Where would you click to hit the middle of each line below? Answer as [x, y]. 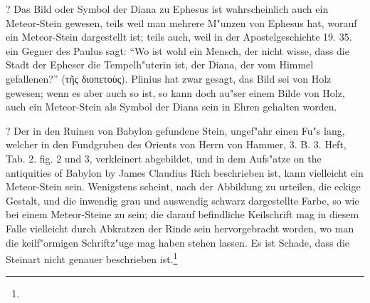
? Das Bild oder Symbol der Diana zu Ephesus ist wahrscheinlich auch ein [167, 9]
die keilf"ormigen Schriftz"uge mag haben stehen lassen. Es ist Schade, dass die [178, 242]
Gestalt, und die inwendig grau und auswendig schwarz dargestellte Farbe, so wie [183, 200]
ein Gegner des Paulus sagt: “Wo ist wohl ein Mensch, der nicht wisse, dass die [178, 50]
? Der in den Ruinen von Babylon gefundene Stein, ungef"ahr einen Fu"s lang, [175, 130]
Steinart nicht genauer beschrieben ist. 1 [92, 258]
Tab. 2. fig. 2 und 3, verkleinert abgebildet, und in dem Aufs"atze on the [164, 158]
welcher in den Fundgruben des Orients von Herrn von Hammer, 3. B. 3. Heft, [176, 144]
